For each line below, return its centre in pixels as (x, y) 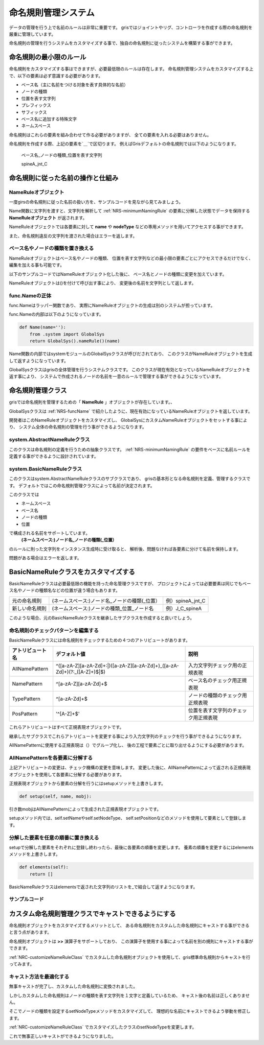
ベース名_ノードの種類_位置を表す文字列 (62, 155)
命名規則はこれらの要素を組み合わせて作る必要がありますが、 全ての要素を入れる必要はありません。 (110, 135)
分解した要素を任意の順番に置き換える (54, 837)
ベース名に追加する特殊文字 (49, 119)
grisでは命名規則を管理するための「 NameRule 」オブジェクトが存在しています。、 (92, 402)
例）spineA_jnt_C (186, 601)
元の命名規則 (27, 601)
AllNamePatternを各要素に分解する (51, 758)
